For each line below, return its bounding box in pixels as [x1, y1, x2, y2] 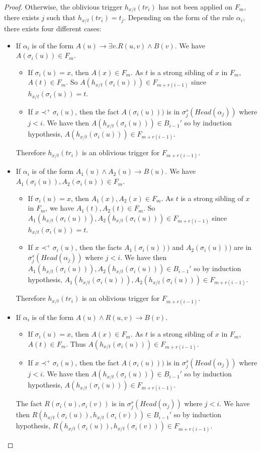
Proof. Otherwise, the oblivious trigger [4, 2, 123, 12]
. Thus [66, 338, 86, 349]
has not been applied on [158, 2, 233, 12]
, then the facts [75, 242, 122, 252]
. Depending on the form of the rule [124, 12, 234, 23]
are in [234, 242, 252, 252]
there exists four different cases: [4, 23, 102, 33]
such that [46, 12, 76, 23]
